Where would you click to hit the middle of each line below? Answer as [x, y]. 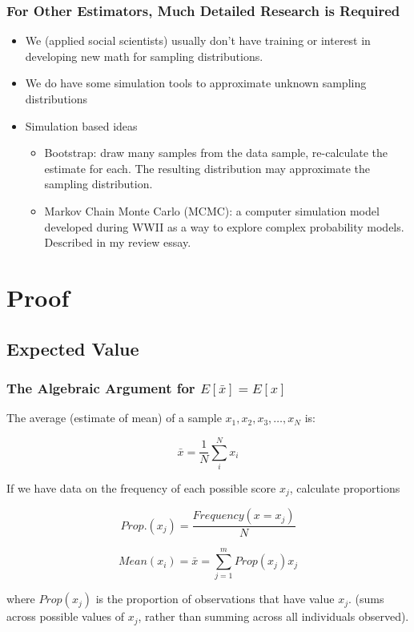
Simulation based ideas [81, 125]
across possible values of [66, 616]
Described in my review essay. [118, 242]
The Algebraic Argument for [101, 387]
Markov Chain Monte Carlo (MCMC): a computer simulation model [212, 210]
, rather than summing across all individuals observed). [273, 616]
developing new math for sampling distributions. [144, 56]
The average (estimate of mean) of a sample [114, 418]
